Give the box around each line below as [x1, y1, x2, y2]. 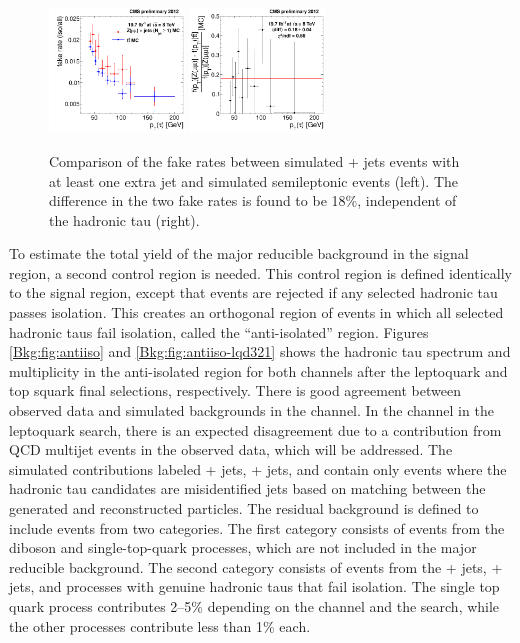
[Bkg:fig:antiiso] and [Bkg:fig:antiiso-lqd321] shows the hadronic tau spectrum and [9, 341, 511, 362]
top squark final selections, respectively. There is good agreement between [9, 380, 462, 401]
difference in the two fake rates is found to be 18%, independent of [49, 190, 457, 211]
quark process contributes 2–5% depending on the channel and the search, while [9, 595, 500, 616]
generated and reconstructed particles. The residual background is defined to [9, 498, 479, 519]
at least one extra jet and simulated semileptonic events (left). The [49, 170, 459, 191]
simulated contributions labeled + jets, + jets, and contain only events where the [9, 458, 507, 479]
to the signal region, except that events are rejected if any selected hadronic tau [9, 282, 498, 303]
